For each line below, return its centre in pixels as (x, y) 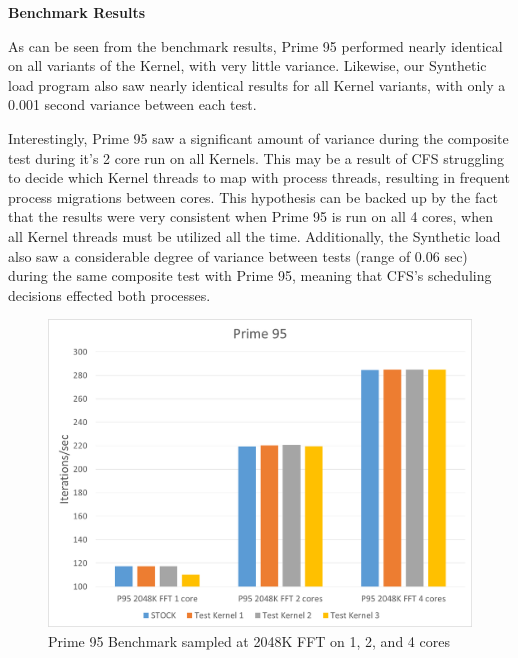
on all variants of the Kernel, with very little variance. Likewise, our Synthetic (247, 65)
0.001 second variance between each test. (132, 104)
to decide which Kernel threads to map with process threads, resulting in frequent (259, 177)
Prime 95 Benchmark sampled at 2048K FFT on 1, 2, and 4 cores (249, 640)
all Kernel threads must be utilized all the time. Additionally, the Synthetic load (254, 235)
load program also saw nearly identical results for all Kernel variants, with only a (257, 84)
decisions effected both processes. (109, 294)
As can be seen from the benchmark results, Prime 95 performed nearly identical (255, 45)
